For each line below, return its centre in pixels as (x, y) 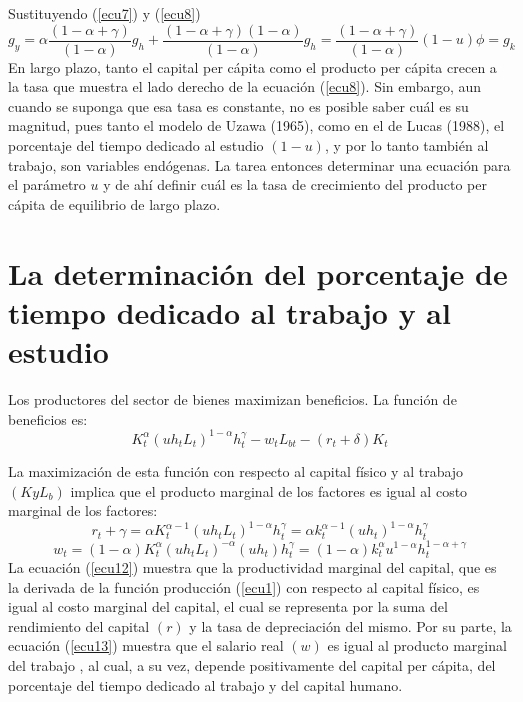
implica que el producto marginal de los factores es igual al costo (269, 490)
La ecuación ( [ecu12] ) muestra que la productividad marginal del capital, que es (252, 566)
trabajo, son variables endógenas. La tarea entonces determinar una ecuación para (259, 164)
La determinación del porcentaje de (258, 272)
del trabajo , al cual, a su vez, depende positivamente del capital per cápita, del (252, 664)
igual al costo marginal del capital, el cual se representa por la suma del (228, 606)
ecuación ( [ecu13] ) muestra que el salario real (146, 645)
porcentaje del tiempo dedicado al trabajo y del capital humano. (205, 684)
